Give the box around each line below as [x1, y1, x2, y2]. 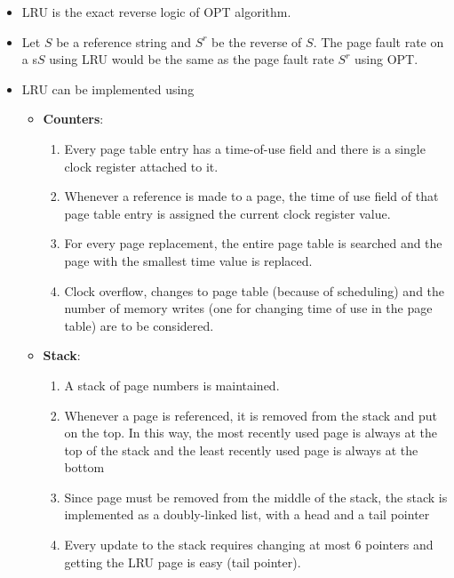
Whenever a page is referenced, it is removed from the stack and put [64, 405, 437, 424]
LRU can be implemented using [21, 79, 195, 98]
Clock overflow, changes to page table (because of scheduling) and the [64, 281, 445, 300]
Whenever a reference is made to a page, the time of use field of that [64, 187, 439, 205]
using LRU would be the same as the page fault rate [49, 50, 334, 68]
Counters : [43, 109, 104, 128]
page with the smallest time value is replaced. [64, 251, 313, 269]
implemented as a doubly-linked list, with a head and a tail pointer [64, 505, 430, 524]
